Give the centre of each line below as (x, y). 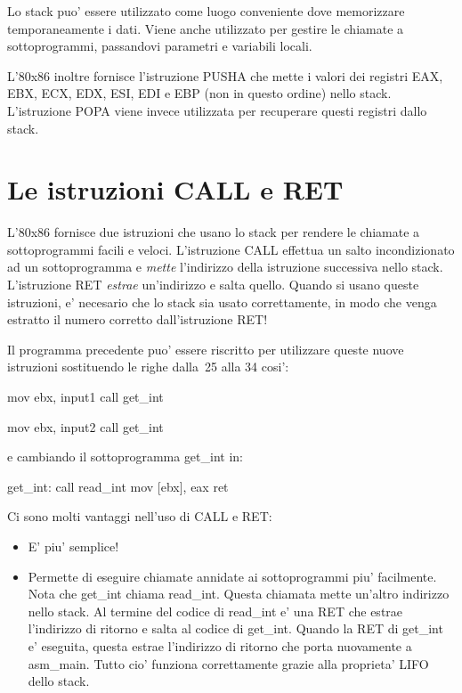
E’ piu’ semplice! (73, 546)
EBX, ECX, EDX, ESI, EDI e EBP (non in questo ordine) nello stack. (199, 93)
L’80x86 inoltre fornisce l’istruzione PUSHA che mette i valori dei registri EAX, (225, 75)
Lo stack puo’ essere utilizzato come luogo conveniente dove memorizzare (206, 11)
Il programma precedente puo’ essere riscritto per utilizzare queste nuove (206, 349)
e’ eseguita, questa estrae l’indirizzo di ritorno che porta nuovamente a (220, 645)
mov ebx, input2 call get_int (85, 426)
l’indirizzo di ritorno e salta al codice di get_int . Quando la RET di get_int (235, 628)
